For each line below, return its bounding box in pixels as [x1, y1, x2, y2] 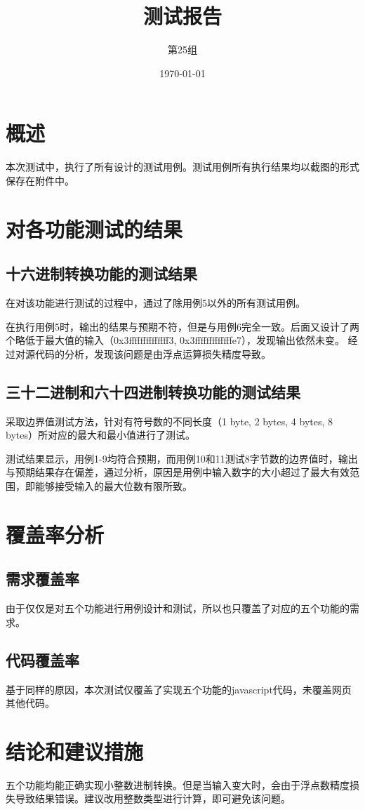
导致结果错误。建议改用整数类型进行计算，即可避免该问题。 [15, 791, 291, 806]
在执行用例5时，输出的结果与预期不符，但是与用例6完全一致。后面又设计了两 [6, 319, 359, 333]
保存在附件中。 [6, 173, 74, 187]
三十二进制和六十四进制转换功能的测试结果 [6, 380, 300, 402]
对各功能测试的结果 [6, 214, 183, 243]
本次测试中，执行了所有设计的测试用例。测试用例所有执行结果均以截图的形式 [6, 159, 359, 174]
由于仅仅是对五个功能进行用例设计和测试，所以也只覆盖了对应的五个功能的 [6, 601, 350, 616]
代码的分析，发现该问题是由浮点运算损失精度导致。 [34, 346, 271, 361]
